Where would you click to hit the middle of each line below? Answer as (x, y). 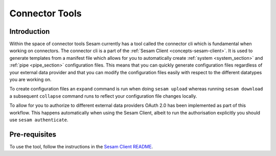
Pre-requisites (33, 134)
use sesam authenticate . (39, 120)
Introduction (30, 31)
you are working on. (30, 80)
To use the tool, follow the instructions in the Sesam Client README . (81, 146)
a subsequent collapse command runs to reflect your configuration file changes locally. (103, 96)
